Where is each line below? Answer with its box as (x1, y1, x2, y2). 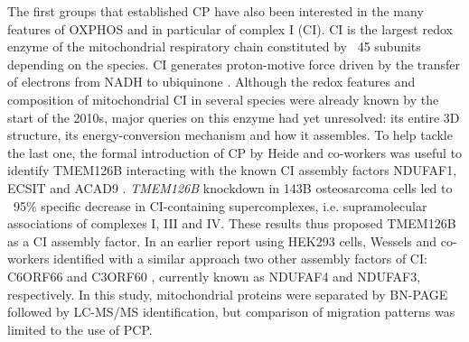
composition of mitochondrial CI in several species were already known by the (7, 89, 439, 108)
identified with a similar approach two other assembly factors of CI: (53, 249, 427, 268)
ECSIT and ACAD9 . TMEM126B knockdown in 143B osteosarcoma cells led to (7, 178, 453, 197)
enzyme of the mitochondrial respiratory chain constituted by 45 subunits (7, 37, 421, 56)
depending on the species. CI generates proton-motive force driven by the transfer (7, 54, 461, 73)
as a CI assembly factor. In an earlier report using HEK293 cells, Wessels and (7, 231, 437, 250)
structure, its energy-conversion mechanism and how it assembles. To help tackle (7, 125, 453, 144)
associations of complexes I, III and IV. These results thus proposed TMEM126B (7, 214, 456, 233)
